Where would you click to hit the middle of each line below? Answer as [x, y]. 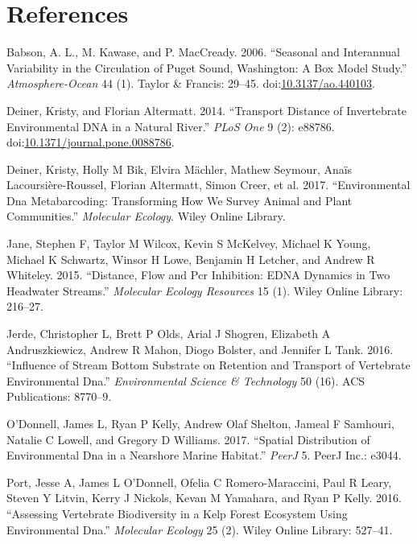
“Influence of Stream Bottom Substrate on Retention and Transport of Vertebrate [208, 365]
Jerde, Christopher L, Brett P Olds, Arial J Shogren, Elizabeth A [169, 334]
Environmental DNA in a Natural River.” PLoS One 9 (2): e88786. [171, 126]
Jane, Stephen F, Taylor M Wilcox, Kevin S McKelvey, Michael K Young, [189, 243]
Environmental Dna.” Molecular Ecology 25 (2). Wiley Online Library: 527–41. [200, 529]
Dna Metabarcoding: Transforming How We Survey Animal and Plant [180, 200]
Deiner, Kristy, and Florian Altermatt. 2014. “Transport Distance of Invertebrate [206, 110]
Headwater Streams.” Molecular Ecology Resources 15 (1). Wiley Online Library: [205, 290]
